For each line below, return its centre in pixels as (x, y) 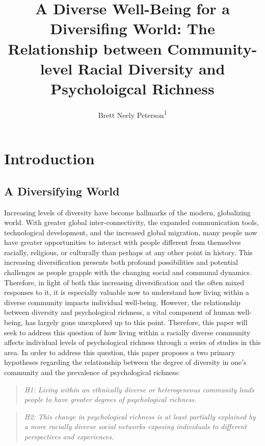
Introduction (49, 158)
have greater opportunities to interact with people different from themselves (123, 242)
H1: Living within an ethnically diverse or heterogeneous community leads (139, 389)
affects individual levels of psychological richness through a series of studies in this (132, 342)
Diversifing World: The (132, 28)
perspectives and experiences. (69, 436)
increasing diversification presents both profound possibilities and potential (121, 262)
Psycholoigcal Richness (132, 88)
